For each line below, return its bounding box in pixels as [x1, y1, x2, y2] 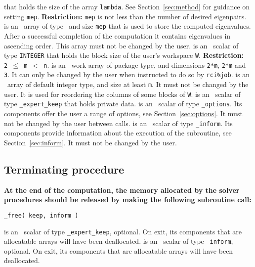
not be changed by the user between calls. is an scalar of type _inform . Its [4, 118, 233, 128]
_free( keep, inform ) [4, 212, 79, 219]
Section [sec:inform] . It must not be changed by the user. [4, 137, 177, 147]
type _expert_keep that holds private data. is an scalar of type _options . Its [4, 98, 242, 109]
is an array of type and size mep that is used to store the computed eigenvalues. [4, 21, 251, 31]
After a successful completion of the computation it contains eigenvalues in [4, 30, 231, 41]
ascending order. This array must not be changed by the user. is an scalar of [4, 40, 239, 50]
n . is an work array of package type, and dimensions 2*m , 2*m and [43, 59, 246, 70]
